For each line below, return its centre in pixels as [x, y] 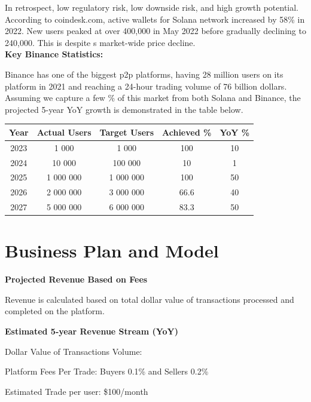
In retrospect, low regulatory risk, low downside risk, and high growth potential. [152, 7]
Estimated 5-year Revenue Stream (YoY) [92, 331]
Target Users [127, 132]
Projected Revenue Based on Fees [76, 279]
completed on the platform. [55, 311]
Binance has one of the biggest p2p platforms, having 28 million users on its [144, 74]
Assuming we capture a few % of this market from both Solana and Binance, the [153, 98]
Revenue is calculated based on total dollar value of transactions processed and [150, 299]
